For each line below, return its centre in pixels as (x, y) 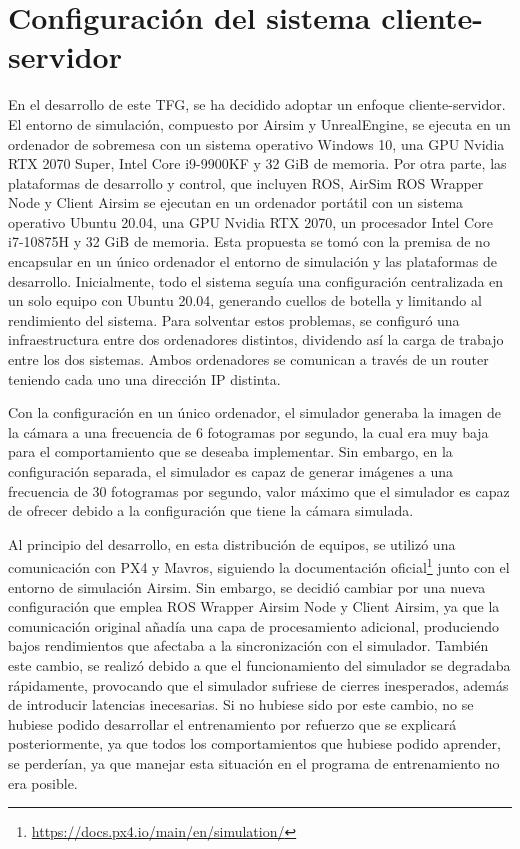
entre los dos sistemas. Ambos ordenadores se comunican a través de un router (248, 359)
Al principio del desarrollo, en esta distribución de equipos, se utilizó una (232, 543)
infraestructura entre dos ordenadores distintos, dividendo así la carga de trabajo (256, 339)
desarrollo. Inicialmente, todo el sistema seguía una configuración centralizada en (256, 280)
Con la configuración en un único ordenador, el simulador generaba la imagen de (255, 412)
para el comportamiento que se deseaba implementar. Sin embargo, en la (230, 451)
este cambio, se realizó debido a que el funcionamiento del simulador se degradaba (259, 665)
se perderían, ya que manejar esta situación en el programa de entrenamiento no (254, 762)
